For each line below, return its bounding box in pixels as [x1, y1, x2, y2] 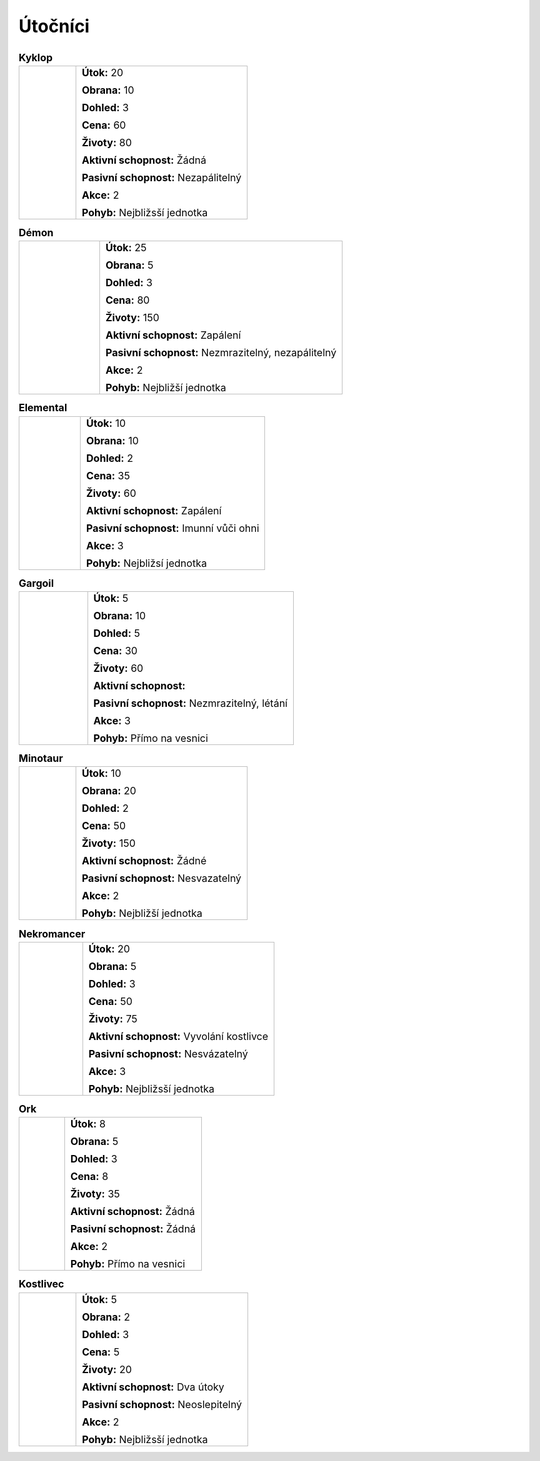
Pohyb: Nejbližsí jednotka [86, 556, 207, 570]
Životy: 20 [81, 1362, 132, 1376]
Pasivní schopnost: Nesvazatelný [81, 871, 242, 885]
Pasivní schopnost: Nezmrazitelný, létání [93, 696, 288, 710]
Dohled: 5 [93, 626, 141, 640]
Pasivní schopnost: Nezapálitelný [81, 170, 242, 184]
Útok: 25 [105, 241, 147, 255]
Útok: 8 [70, 1117, 106, 1131]
